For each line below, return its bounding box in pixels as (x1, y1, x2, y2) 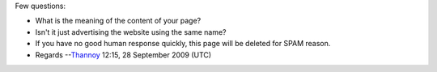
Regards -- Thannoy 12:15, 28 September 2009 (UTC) (35, 49, 212, 60)
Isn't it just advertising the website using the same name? (35, 27, 227, 36)
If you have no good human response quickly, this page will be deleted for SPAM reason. (35, 39, 331, 49)
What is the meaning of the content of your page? (35, 16, 202, 26)
